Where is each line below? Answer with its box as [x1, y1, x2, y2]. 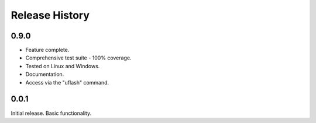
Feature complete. [25, 47, 70, 54]
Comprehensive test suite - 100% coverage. [25, 54, 132, 61]
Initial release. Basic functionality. [11, 110, 92, 117]
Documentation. [25, 71, 64, 78]
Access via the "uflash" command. [25, 79, 109, 86]
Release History [11, 9, 90, 22]
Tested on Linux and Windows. [25, 62, 100, 69]
